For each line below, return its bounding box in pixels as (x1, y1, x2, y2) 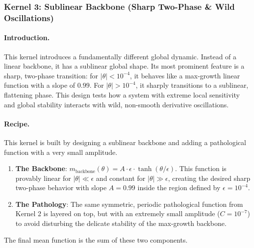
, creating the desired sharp (168, 173, 251, 183)
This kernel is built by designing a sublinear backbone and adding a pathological (4, 137, 246, 147)
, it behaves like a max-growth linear (130, 70, 240, 80)
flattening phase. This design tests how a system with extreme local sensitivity (4, 89, 240, 99)
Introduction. (4, 32, 50, 43)
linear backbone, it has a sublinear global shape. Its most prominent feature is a (4, 61, 245, 71)
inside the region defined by (137, 182, 221, 193)
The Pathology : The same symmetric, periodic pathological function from (15, 198, 243, 209)
